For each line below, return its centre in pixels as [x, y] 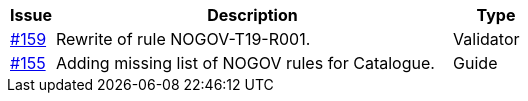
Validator [486, 39]
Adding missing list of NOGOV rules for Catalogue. [245, 63]
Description [252, 15]
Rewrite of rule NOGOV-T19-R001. [183, 39]
